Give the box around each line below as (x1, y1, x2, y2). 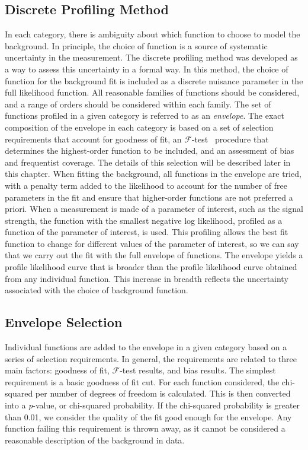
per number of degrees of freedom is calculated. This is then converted (35, 387, 291, 400)
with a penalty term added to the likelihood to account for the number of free (5, 179, 287, 191)
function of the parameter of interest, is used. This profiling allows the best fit (5, 226, 288, 238)
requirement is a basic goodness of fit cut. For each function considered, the (5, 375, 280, 388)
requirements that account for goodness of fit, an (5, 132, 182, 145)
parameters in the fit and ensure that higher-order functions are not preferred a (5, 191, 293, 203)
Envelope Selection (5, 313, 123, 331)
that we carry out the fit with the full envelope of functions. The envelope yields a (5, 249, 303, 261)
